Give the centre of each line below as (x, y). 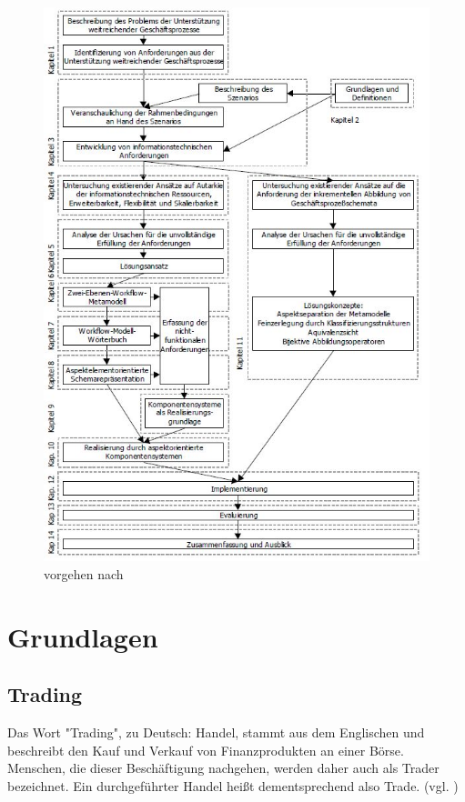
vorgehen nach (84, 573)
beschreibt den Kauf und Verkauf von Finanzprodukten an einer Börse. (206, 750)
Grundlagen (83, 636)
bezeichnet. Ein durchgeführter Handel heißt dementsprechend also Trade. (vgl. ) (233, 785)
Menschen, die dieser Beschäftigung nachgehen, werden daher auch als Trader (223, 768)
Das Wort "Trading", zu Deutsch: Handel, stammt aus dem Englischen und (216, 732)
